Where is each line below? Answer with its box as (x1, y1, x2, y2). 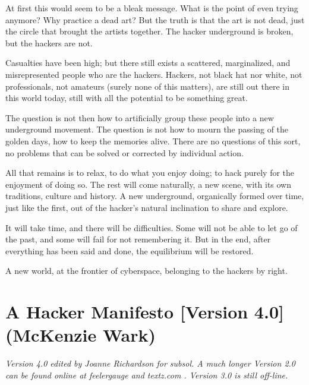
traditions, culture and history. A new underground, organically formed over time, (5, 190, 304, 202)
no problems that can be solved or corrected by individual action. (5, 146, 244, 159)
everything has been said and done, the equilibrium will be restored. (5, 244, 254, 257)
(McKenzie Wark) (5, 323, 156, 347)
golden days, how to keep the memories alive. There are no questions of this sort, (5, 134, 301, 147)
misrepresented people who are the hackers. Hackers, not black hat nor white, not (5, 68, 302, 80)
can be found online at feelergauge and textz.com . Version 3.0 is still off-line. (5, 368, 288, 381)
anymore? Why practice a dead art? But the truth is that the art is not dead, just (5, 13, 305, 26)
